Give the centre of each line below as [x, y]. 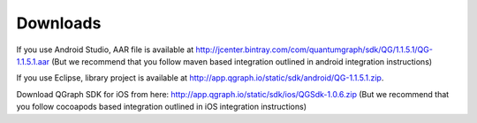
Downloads [59, 23]
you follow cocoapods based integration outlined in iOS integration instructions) [161, 107]
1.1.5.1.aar [33, 61]
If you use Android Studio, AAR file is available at [105, 50]
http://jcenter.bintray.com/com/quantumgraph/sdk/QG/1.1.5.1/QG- [314, 50]
